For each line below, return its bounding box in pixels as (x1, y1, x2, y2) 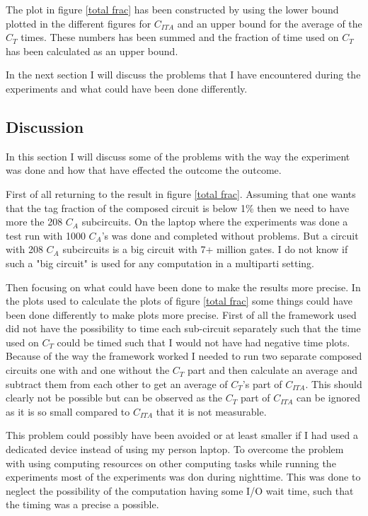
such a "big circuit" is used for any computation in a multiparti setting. (6, 255, 314, 270)
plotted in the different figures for (6, 16, 151, 30)
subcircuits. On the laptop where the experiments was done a (81, 214, 348, 229)
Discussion (6, 115, 84, 137)
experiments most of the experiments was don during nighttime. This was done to (6, 469, 361, 484)
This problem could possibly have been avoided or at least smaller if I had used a (6, 428, 358, 442)
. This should (305, 376, 362, 391)
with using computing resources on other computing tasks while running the (6, 455, 336, 470)
